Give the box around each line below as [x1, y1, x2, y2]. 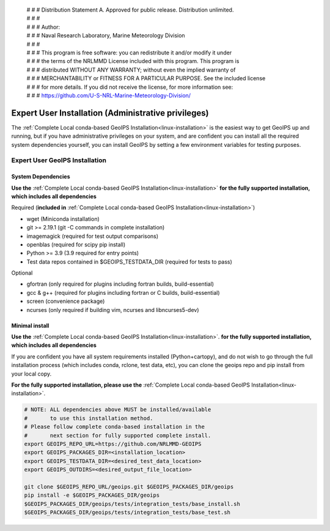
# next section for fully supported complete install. [24, 432, 211, 439]
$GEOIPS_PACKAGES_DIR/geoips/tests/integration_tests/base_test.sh [24, 509, 231, 516]
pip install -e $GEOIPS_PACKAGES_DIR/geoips [24, 492, 160, 499]
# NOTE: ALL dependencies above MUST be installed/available [24, 406, 211, 413]
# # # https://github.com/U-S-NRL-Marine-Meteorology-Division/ [26, 92, 191, 99]
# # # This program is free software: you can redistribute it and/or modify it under [26, 49, 232, 56]
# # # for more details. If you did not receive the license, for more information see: [26, 83, 233, 91]
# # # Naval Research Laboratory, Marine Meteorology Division [26, 32, 186, 39]
